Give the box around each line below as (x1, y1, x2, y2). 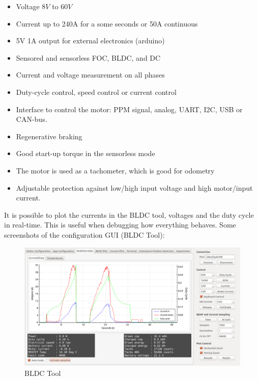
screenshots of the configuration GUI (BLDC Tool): (4, 229, 165, 240)
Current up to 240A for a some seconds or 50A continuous (16, 18, 198, 29)
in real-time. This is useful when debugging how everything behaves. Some (4, 219, 236, 230)
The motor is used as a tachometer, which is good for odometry (16, 165, 215, 175)
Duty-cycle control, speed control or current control (16, 86, 177, 97)
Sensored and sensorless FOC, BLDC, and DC (16, 52, 161, 63)
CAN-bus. (16, 114, 47, 124)
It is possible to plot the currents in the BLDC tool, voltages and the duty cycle (4, 209, 254, 220)
